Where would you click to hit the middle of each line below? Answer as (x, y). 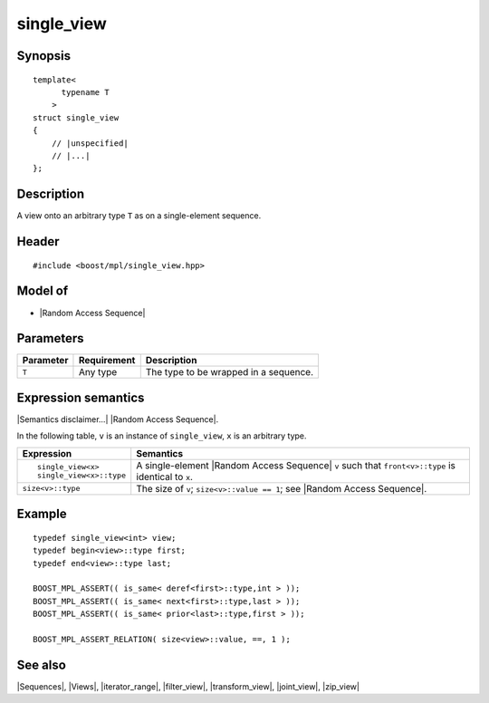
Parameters (50, 338)
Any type (98, 372)
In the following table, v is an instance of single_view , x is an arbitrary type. (162, 436)
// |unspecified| (90, 143)
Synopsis (44, 56)
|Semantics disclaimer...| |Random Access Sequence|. (118, 419)
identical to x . (165, 477)
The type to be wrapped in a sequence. (230, 372)
